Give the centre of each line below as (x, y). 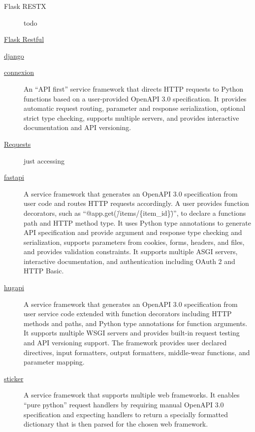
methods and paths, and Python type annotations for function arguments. (136, 323)
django (14, 55)
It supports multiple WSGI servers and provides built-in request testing (132, 333)
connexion (19, 72)
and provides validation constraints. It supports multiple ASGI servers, (131, 251)
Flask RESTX (25, 6)
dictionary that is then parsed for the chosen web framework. (116, 424)
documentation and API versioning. (78, 127)
